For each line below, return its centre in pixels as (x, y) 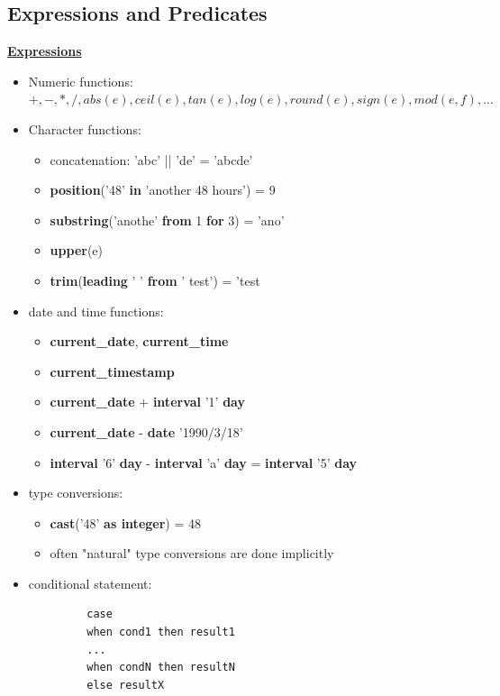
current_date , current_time (139, 341)
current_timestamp (112, 371)
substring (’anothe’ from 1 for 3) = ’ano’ (167, 220)
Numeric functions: (81, 81)
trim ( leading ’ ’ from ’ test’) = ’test (155, 280)
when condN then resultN (161, 668)
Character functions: (85, 128)
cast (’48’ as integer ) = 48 (125, 522)
